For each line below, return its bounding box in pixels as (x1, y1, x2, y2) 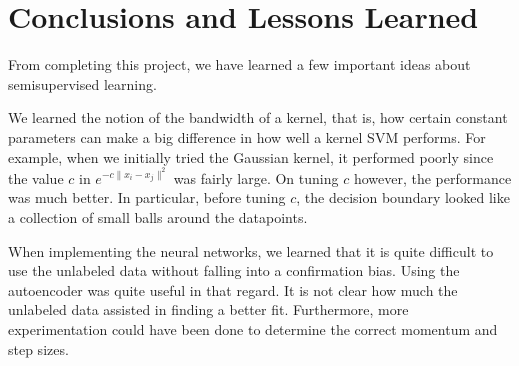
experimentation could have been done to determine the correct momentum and (8, 318, 498, 339)
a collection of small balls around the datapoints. (8, 206, 308, 227)
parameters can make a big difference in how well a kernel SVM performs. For (8, 126, 486, 147)
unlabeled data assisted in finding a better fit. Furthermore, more (8, 299, 409, 320)
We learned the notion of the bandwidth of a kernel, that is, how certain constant (8, 107, 508, 128)
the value (8, 167, 64, 188)
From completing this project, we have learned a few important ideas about (8, 54, 471, 75)
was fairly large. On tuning (173, 167, 339, 188)
